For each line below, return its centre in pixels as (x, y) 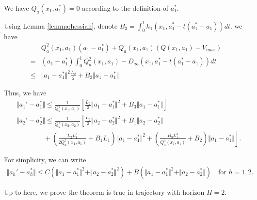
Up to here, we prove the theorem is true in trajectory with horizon (104, 192)
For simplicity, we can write (45, 159)
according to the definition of (125, 8)
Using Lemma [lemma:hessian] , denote (61, 25)
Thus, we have (25, 92)
